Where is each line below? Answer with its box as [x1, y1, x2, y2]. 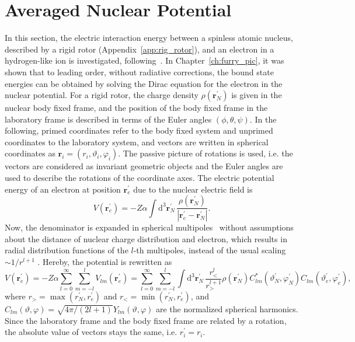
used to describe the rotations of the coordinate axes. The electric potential [5, 172, 274, 184]
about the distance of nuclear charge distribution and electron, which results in [5, 232, 287, 245]
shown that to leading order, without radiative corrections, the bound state [5, 65, 274, 78]
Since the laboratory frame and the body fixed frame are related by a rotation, [5, 314, 287, 326]
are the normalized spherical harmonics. [155, 302, 298, 315]
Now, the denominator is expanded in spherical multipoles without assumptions [5, 221, 294, 233]
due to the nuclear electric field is [133, 183, 253, 195]
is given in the [231, 89, 282, 101]
